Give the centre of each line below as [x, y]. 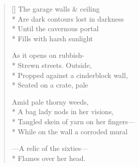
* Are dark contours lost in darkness [68, 18]
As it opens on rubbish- [48, 55]
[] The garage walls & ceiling [56, 9]
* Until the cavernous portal [55, 28]
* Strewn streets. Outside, [52, 65]
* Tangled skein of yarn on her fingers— [74, 121]
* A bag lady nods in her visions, [63, 111]
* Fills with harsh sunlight [52, 38]
